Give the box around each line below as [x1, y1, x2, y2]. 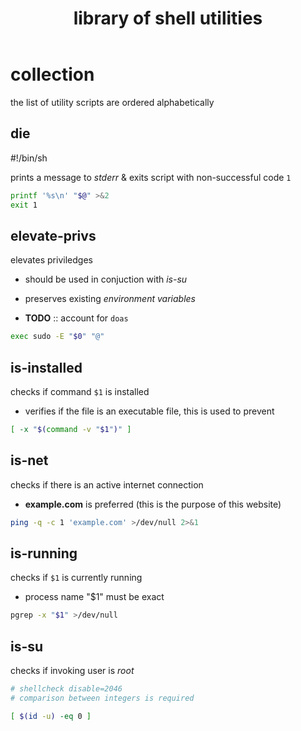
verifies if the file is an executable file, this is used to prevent [24, 405, 275, 417]
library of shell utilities [73, 7, 263, 30]
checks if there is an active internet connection [10, 478, 204, 491]
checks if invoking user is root [10, 665, 135, 677]
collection [10, 63, 95, 86]
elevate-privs [10, 227, 97, 244]
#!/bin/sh [10, 152, 48, 164]
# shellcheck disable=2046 [10, 684, 123, 694]
